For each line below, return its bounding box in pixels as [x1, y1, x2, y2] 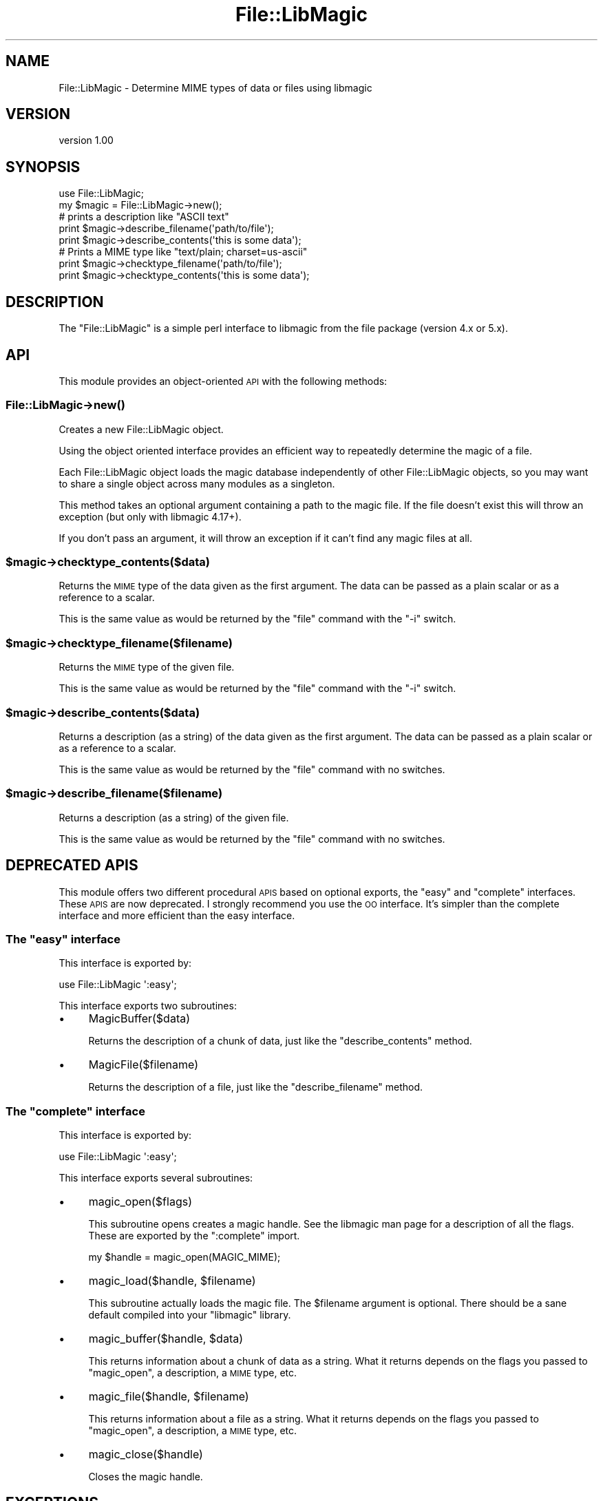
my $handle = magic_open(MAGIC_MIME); [88, 1251, 281, 1263]
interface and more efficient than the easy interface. [59, 909, 295, 921]
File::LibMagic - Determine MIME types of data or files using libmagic [59, 81, 372, 94]
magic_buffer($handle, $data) [88, 1332, 244, 1346]
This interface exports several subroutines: [59, 1172, 253, 1184]
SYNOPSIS [6, 158, 81, 176]
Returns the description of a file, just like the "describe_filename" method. [88, 1081, 423, 1093]
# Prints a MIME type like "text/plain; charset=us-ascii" [59, 246, 308, 258]
